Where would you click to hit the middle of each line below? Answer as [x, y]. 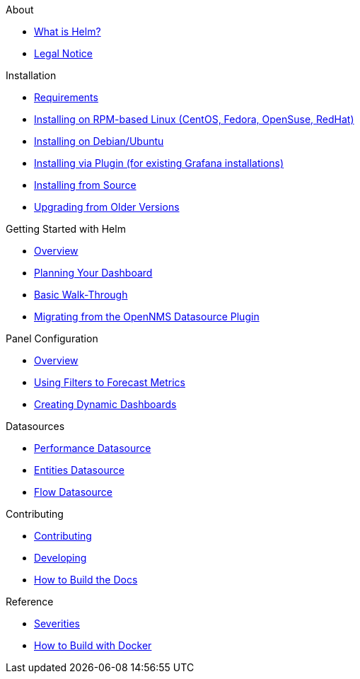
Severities [57, 623]
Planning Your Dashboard [93, 273]
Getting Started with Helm [66, 229]
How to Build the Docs [86, 580]
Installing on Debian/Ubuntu [99, 141]
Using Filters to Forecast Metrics [110, 382]
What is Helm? [68, 31]
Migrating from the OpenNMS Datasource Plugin [147, 317]
